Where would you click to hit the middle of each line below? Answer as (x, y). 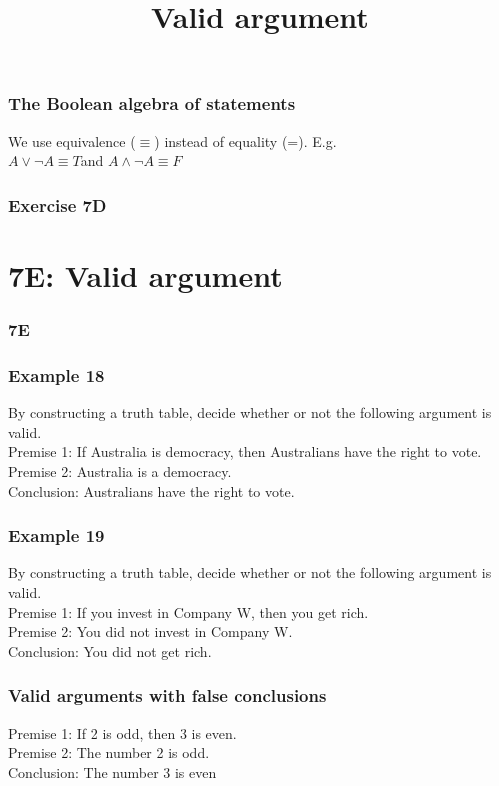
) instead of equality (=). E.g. (245, 140)
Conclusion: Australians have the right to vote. (151, 490)
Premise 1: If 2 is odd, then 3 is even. (122, 732)
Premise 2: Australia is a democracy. (120, 470)
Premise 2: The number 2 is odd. (109, 752)
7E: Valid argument (145, 274)
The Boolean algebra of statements (152, 103)
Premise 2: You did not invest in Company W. (150, 631)
